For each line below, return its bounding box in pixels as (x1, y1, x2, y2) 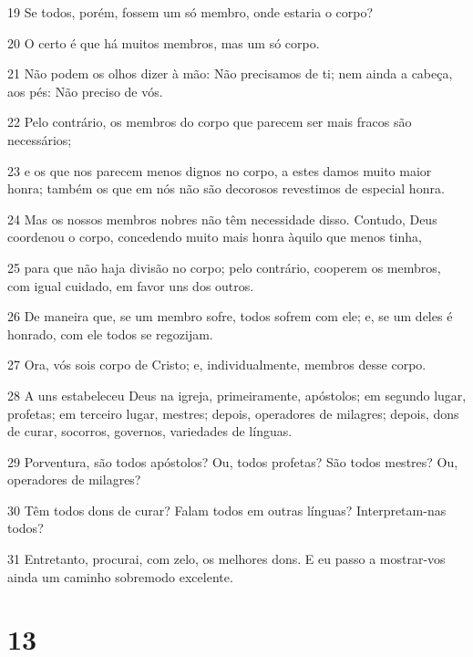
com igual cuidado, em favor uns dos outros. (7, 276, 254, 295)
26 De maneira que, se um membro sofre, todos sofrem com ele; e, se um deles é (7, 307, 453, 326)
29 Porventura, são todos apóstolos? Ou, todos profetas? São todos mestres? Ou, (7, 452, 458, 471)
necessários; (7, 130, 72, 149)
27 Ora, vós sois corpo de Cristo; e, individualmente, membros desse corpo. (7, 355, 427, 374)
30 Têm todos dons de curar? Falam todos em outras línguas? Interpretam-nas (7, 500, 447, 519)
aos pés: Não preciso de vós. (7, 81, 163, 100)
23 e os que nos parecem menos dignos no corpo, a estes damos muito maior (7, 161, 432, 180)
